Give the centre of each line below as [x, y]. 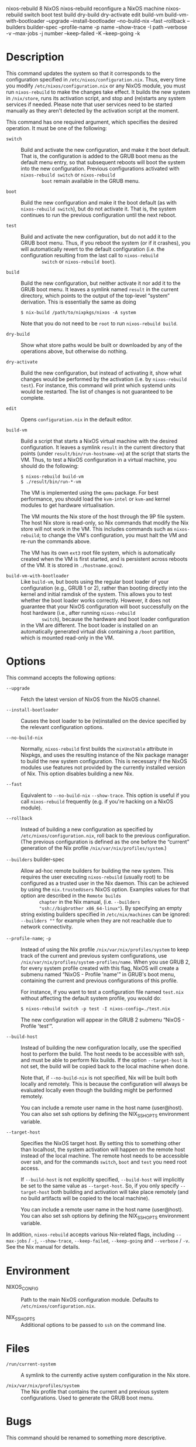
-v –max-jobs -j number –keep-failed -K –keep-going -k [73, 33]
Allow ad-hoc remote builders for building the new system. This [97, 870]
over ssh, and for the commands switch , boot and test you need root [104, 1162]
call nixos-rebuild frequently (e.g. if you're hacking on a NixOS [97, 801]
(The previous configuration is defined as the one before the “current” [105, 842]
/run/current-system [31, 1364]
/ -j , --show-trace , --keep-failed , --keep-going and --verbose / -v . [109, 1241]
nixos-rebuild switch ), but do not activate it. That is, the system [99, 209]
